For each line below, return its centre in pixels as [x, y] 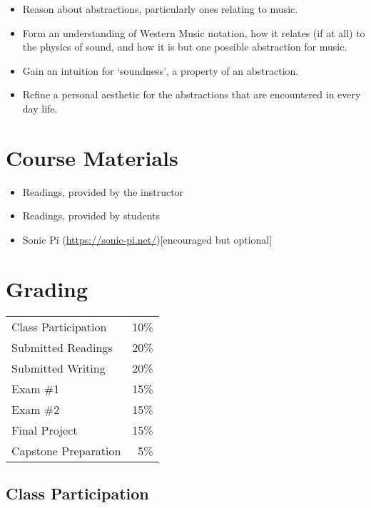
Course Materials [92, 157]
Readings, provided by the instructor [103, 191]
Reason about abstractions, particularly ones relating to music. [160, 9]
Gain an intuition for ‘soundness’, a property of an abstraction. [161, 70]
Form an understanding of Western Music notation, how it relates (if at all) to [194, 32]
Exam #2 [36, 409]
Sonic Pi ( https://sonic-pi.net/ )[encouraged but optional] [147, 239]
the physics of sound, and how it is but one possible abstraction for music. [185, 47]
